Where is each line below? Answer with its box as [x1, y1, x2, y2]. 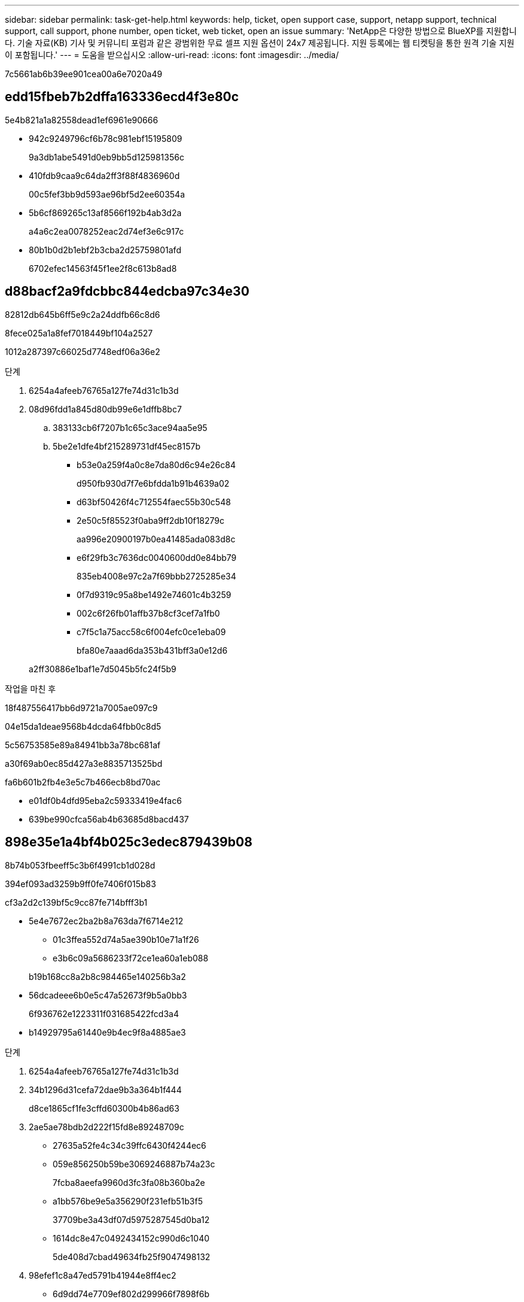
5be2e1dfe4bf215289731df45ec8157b [53, 441, 200, 451]
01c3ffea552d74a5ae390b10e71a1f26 [53, 934, 199, 945]
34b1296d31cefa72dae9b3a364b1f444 [29, 1084, 182, 1095]
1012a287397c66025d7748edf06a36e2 [5, 346, 160, 357]
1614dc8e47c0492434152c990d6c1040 [53, 1233, 210, 1243]
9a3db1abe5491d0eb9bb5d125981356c [29, 151, 184, 162]
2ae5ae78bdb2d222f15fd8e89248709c [29, 1121, 184, 1132]
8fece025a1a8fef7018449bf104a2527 [5, 327, 153, 338]
